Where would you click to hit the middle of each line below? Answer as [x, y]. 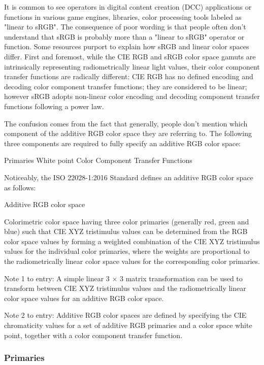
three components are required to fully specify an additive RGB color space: [123, 143]
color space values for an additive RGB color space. [84, 298]
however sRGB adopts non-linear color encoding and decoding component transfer [132, 96]
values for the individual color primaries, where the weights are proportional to [127, 251]
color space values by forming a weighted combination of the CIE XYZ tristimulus [132, 241]
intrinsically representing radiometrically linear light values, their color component [132, 66]
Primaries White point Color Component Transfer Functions [98, 160]
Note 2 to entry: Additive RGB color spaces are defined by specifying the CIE [125, 315]
